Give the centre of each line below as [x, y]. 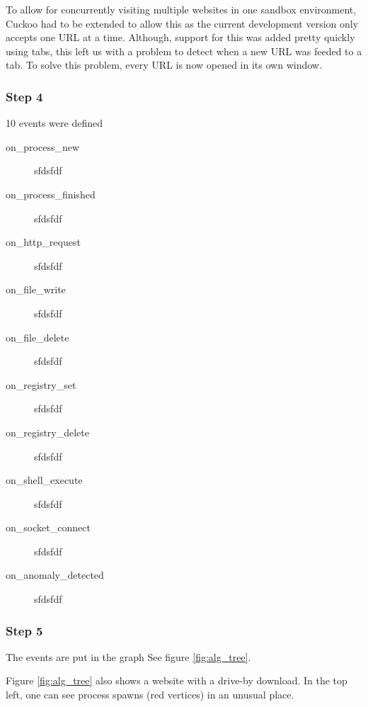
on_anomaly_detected [55, 575]
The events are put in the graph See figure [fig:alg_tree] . [128, 656]
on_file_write [36, 289]
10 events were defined [54, 123]
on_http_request [43, 242]
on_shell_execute [44, 480]
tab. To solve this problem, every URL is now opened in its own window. [164, 65]
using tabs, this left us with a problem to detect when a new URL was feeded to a [184, 51]
